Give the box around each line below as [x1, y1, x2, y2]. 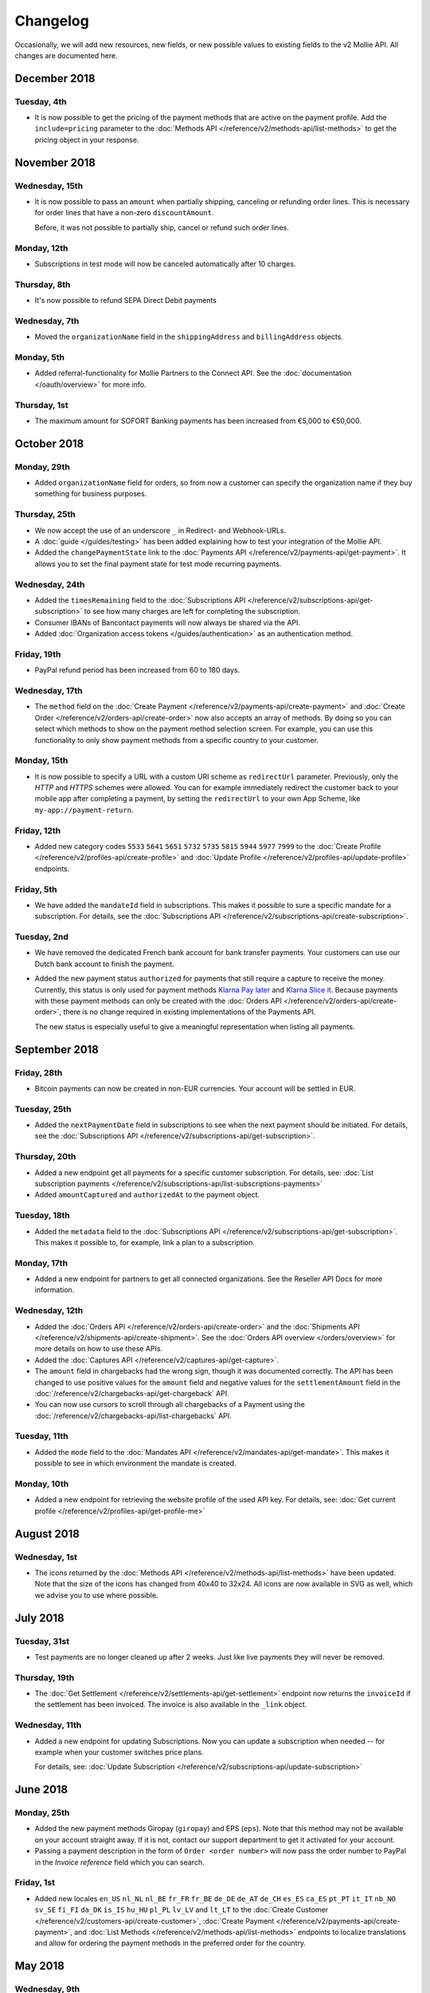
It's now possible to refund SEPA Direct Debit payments [34, 296, 217, 305]
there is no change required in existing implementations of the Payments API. [63, 1007, 316, 1016]
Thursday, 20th [14, 1151, 76, 1162]
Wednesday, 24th [14, 579, 85, 590]
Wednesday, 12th [14, 1305, 84, 1316]
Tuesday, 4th [14, 96, 67, 107]
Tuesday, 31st [14, 1635, 70, 1646]
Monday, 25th [14, 1807, 70, 1818]
